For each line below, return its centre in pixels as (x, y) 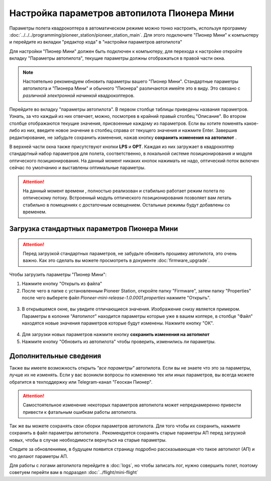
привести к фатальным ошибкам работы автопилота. (80, 412)
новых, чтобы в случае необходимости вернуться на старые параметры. (88, 440)
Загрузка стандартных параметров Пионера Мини (94, 228)
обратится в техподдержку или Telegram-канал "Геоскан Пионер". (81, 382)
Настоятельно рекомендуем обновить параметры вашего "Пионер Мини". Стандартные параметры (130, 81)
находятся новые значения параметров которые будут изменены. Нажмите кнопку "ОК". (118, 323)
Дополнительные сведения (55, 356)
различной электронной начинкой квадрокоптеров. (79, 95)
